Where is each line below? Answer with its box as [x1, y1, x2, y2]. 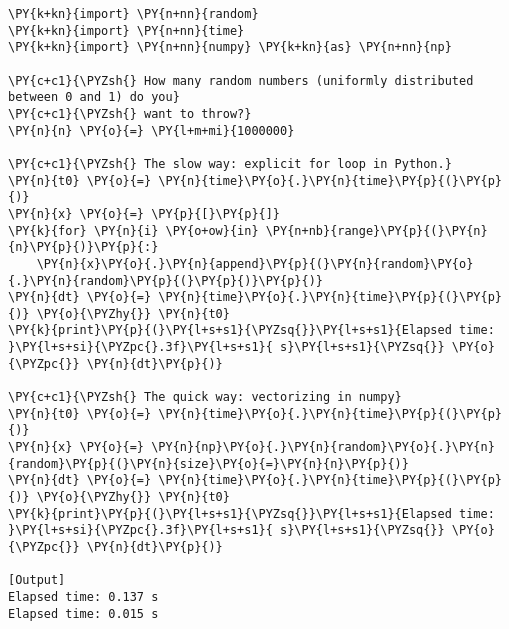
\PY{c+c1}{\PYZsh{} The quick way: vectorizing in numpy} [8, 390, 402, 405]
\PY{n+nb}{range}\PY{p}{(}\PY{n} [265, 223, 488, 238]
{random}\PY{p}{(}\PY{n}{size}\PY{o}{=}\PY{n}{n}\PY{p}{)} [8, 456, 409, 471]
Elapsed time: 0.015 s [8, 606, 159, 621]
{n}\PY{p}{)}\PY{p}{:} [8, 240, 159, 255]
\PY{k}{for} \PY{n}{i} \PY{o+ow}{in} [8, 223, 259, 238]
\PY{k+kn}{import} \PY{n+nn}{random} [8, 7, 259, 21]
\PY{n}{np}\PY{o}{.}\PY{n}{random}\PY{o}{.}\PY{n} [151, 440, 495, 455]
